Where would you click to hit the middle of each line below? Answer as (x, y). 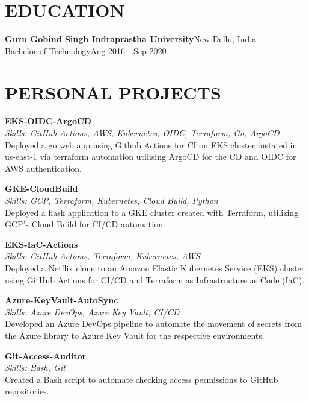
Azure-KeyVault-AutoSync (62, 300)
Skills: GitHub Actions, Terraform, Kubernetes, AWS (102, 256)
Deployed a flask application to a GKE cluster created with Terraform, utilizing (152, 212)
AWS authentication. (43, 168)
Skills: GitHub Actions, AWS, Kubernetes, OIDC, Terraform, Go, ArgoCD (142, 133)
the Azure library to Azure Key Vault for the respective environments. (135, 335)
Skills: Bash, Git (35, 368)
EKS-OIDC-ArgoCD (48, 121)
